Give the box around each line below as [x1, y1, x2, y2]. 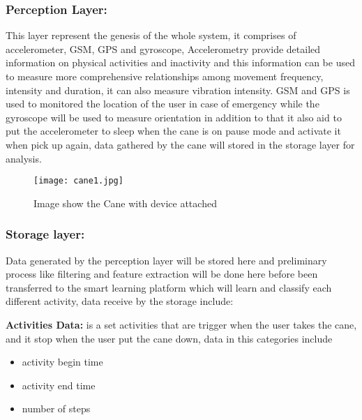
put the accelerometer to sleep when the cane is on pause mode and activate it [6, 123, 341, 138]
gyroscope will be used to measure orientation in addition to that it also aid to [6, 110, 342, 124]
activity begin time [22, 354, 103, 369]
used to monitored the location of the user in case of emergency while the [6, 96, 319, 111]
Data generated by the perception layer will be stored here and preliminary [6, 253, 327, 267]
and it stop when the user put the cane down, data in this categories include [6, 331, 333, 345]
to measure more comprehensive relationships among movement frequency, [6, 69, 324, 83]
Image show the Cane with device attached [33, 195, 217, 210]
